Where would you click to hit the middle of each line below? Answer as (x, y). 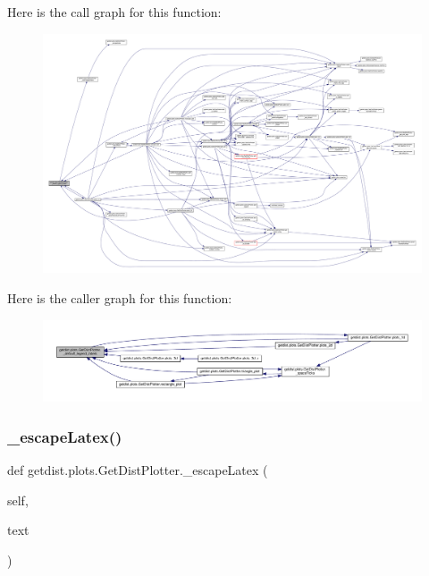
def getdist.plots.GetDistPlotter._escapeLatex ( (138, 469)
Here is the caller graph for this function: (120, 298)
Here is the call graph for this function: (114, 12)
